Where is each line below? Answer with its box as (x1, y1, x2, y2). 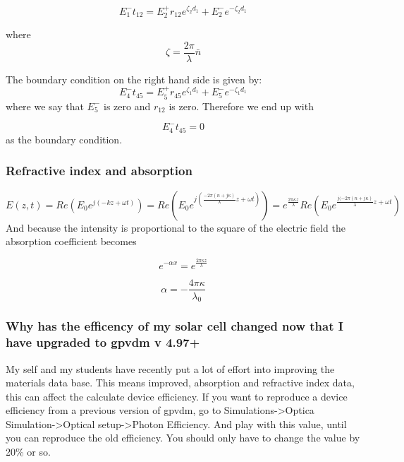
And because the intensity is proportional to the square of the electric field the (6, 220, 345, 235)
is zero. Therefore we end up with (169, 98, 314, 113)
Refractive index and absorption (6, 162, 192, 179)
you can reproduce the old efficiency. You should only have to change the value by (6, 430, 360, 445)
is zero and (104, 98, 151, 113)
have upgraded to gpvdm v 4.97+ (6, 333, 200, 351)
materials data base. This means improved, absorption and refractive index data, (6, 375, 355, 390)
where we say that (6, 98, 84, 113)
